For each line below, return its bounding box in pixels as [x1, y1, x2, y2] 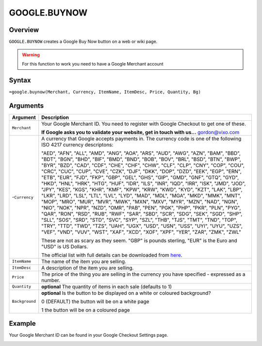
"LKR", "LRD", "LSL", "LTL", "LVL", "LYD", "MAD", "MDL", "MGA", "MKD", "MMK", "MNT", [41, 192, 241, 199]
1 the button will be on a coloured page [41, 306, 131, 313]
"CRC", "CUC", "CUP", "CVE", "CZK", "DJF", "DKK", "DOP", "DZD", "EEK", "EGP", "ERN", [41, 168, 242, 175]
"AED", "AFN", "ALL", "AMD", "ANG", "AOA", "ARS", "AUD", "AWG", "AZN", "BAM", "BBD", [41, 149, 241, 156]
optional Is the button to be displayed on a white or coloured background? [41, 289, 211, 296]
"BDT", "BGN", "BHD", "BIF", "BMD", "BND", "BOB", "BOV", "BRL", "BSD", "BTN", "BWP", [41, 156, 241, 163]
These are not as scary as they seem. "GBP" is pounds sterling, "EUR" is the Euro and [41, 237, 237, 244]
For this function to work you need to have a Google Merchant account [22, 61, 164, 66]
